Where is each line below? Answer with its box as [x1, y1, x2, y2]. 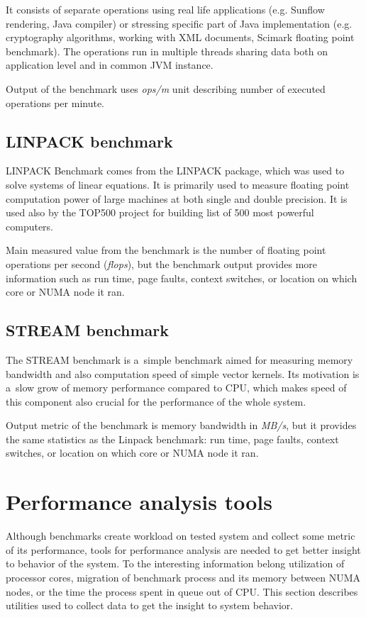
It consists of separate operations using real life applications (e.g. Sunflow [6, 2, 325, 16]
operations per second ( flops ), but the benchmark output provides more [6, 256, 318, 271]
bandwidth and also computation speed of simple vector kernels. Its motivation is [6, 366, 360, 381]
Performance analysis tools [6, 487, 272, 516]
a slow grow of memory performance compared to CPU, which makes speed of [6, 380, 347, 395]
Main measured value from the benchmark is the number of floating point [6, 243, 326, 257]
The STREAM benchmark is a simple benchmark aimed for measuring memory [6, 352, 353, 367]
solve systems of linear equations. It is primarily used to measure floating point [6, 177, 350, 191]
